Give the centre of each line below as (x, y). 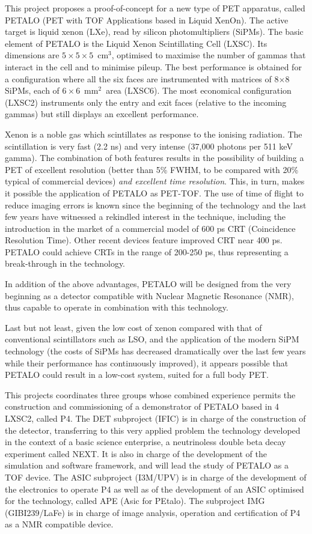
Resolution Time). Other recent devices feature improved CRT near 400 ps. (144, 240)
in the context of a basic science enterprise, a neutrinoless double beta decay (145, 442)
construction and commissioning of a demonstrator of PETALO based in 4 (142, 406)
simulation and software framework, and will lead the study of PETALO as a (147, 465)
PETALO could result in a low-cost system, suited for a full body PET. (137, 375)
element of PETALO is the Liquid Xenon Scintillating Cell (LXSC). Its (136, 43)
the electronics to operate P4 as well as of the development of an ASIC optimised (154, 489)
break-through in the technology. (65, 263)
